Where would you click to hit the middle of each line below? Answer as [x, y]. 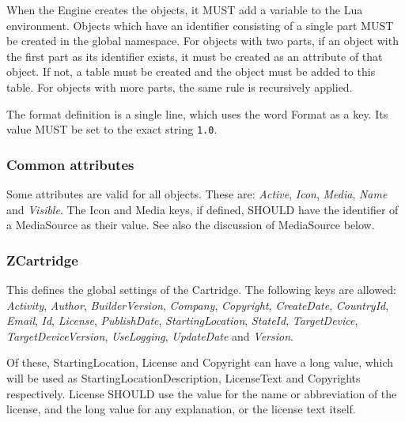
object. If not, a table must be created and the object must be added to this [191, 72]
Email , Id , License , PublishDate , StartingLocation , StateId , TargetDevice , [182, 320]
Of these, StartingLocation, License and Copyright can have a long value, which [200, 362]
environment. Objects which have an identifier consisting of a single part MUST [200, 25]
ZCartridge [42, 260]
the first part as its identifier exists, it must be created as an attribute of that [195, 56]
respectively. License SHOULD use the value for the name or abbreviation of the [202, 393]
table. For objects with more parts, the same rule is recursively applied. [180, 87]
